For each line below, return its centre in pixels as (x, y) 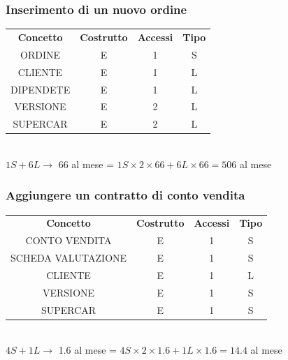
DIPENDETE (41, 89)
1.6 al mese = (87, 350)
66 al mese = (86, 164)
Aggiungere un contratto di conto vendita (125, 195)
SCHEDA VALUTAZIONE (69, 258)
